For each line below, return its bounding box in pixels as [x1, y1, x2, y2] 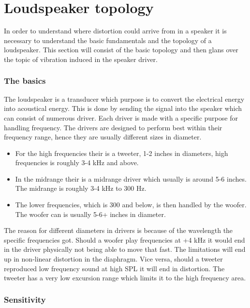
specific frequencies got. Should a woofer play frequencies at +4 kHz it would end [4, 234, 245, 245]
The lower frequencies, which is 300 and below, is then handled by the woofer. [15, 200, 247, 210]
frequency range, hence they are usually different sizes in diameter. [4, 132, 202, 142]
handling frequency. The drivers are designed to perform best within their [4, 122, 222, 132]
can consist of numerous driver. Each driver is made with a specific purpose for [4, 112, 238, 123]
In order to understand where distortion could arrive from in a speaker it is [4, 26, 227, 36]
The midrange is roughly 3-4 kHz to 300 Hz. [15, 183, 147, 193]
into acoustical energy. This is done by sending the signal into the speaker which [4, 103, 242, 113]
